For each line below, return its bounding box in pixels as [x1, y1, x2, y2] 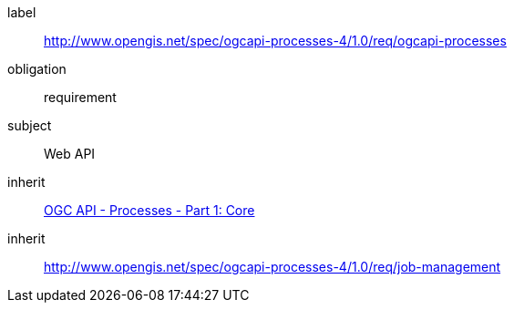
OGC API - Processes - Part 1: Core [44, 202, 255, 218]
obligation [7, 61, 67, 77]
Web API [44, 146, 96, 161]
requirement [44, 89, 117, 105]
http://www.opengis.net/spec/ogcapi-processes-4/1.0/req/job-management [44, 259, 501, 274]
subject [7, 118, 52, 133]
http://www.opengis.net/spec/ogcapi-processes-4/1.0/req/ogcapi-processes [44, 33, 507, 48]
